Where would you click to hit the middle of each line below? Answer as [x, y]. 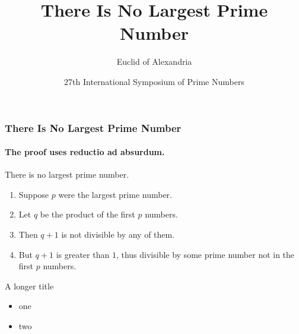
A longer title [29, 286]
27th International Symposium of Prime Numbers [154, 81]
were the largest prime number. [115, 194]
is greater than [83, 254]
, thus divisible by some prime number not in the [205, 254]
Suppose [34, 194]
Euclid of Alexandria [154, 62]
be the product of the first [88, 214]
